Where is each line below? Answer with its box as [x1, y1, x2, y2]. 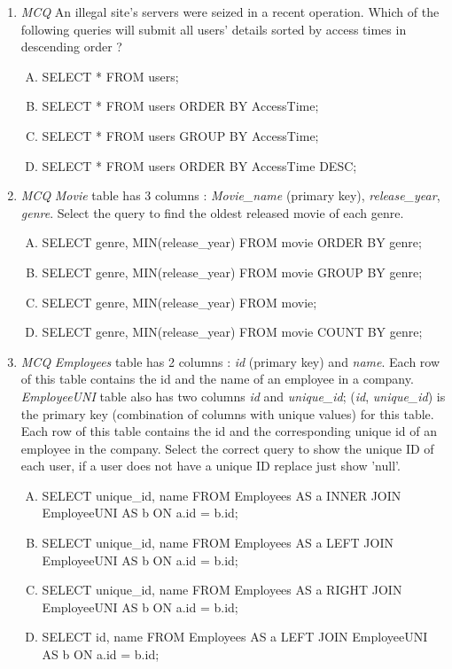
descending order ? [20, 37, 122, 56]
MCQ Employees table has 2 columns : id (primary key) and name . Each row [20, 352, 440, 370]
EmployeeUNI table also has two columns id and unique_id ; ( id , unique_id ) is [20, 386, 446, 405]
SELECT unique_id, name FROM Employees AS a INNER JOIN [42, 486, 401, 504]
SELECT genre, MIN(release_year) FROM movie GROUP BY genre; [42, 262, 423, 281]
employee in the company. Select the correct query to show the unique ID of [20, 439, 434, 457]
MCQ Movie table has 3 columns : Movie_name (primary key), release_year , [20, 186, 440, 205]
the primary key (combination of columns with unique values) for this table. [20, 404, 434, 423]
